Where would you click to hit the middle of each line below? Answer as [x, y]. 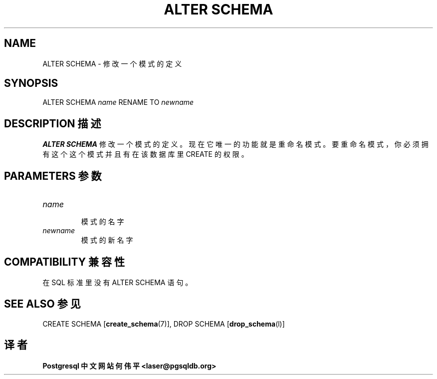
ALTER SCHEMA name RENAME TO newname [118, 102]
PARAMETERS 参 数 [53, 176]
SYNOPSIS [31, 83]
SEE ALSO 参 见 [42, 304]
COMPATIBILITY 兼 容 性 [64, 262]
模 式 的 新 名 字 [107, 240]
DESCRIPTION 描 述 [53, 123]
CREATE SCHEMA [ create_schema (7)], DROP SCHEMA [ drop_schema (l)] [164, 324]
